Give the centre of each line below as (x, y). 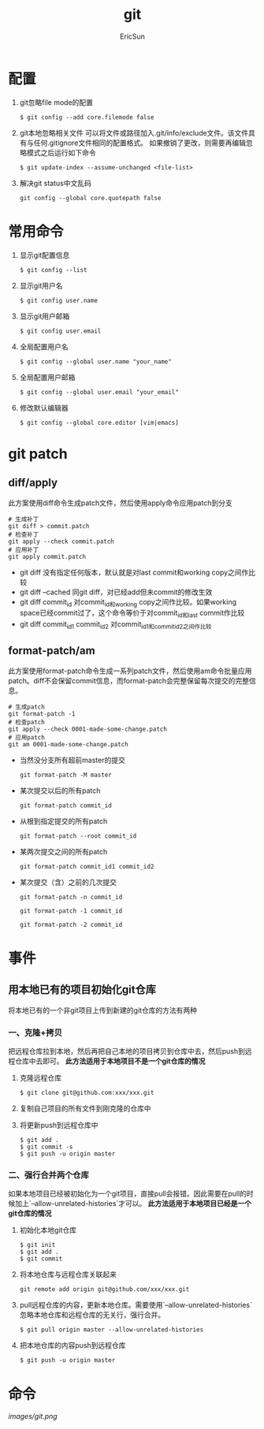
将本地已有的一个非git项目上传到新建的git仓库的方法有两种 (103, 1010)
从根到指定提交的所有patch (63, 821)
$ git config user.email (60, 331)
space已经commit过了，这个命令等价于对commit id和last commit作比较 (132, 614)
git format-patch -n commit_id (71, 897)
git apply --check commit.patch (61, 541)
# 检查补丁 (24, 534)
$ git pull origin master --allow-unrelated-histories (112, 1330)
